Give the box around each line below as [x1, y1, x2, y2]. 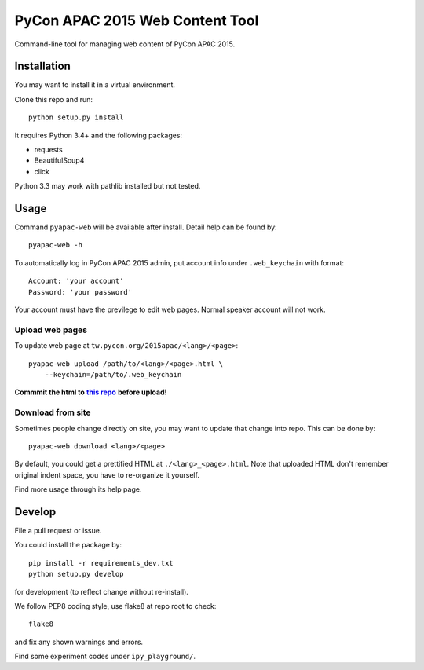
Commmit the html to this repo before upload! [14, 387, 167, 397]
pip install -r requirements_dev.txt [28, 558, 174, 567]
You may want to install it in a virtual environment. [14, 80, 176, 90]
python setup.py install [28, 113, 124, 122]
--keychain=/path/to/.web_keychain [44, 370, 182, 379]
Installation [14, 60, 71, 73]
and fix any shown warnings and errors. [14, 637, 144, 646]
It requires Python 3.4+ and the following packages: [14, 130, 183, 140]
